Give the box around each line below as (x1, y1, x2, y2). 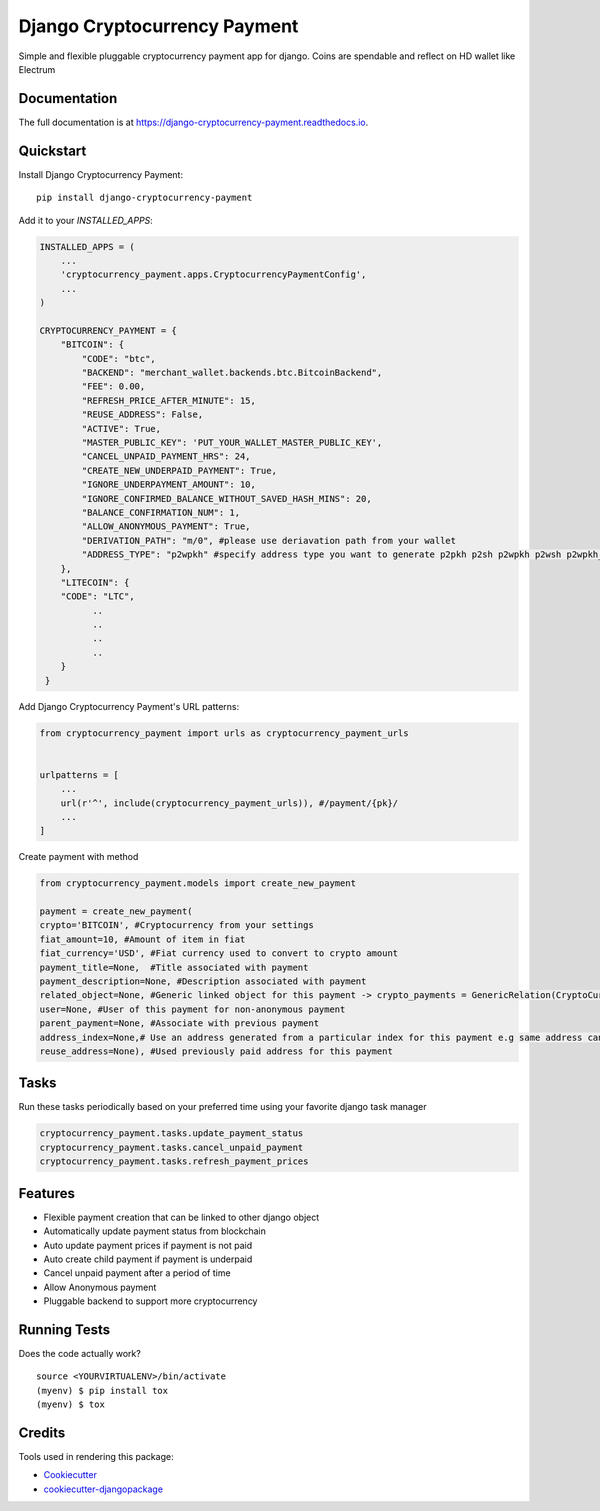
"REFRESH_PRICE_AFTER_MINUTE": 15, (81, 395, 257, 406)
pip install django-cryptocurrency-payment (36, 192, 253, 204)
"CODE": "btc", (81, 353, 157, 364)
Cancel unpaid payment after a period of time (43, 1267, 231, 1279)
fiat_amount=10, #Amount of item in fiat (39, 933, 246, 945)
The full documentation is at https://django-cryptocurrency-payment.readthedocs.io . (18, 116, 369, 128)
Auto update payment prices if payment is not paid (43, 1239, 253, 1251)
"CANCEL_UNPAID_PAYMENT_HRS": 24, (81, 451, 251, 462)
